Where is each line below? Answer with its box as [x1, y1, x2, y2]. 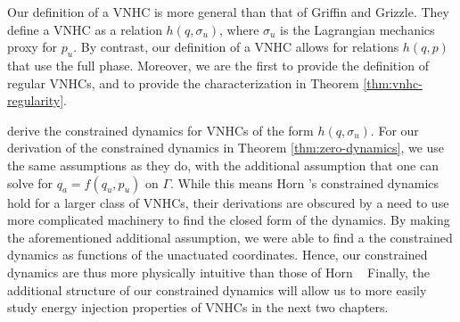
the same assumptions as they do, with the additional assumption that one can [7, 155, 439, 174]
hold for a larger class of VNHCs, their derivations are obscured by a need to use [7, 193, 449, 211]
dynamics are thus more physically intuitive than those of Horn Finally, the [7, 262, 430, 281]
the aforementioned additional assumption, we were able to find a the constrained [7, 227, 453, 246]
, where [219, 20, 259, 38]
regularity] [7, 91, 64, 110]
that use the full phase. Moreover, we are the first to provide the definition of [7, 55, 429, 74]
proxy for [7, 37, 58, 56]
